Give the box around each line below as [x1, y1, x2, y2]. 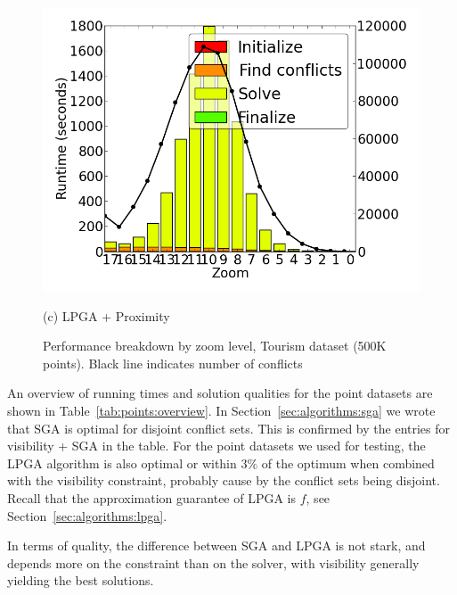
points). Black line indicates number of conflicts [43, 353, 303, 372]
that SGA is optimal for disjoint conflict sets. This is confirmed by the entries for [7, 418, 451, 437]
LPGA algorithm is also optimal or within [7, 453, 237, 472]
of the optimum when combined [261, 453, 435, 472]
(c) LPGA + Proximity [43, 306, 170, 325]
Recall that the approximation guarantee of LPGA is [7, 488, 297, 507]
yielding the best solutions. [7, 571, 154, 590]
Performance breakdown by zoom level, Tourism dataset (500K [43, 336, 387, 355]
